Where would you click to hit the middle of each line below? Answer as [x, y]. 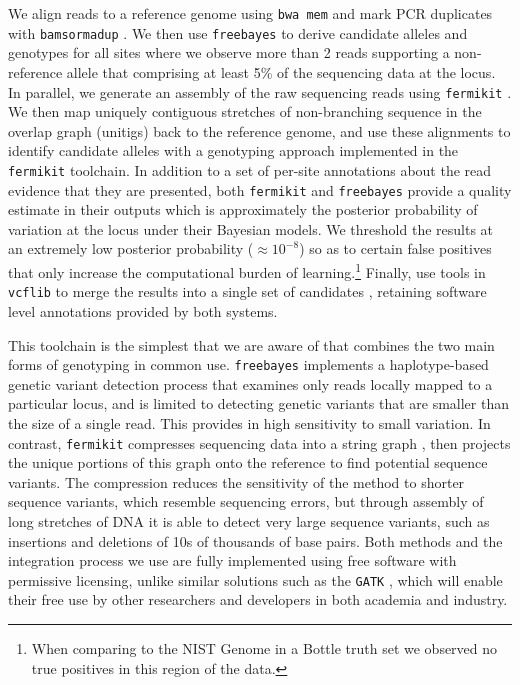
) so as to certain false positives [395, 248]
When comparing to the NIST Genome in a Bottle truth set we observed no [264, 648]
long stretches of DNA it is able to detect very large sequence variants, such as [249, 521]
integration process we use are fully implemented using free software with [232, 560]
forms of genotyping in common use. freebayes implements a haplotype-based [248, 364]
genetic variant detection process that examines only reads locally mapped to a [250, 383]
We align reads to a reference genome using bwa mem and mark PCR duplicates [250, 13]
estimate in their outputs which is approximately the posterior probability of [243, 209]
